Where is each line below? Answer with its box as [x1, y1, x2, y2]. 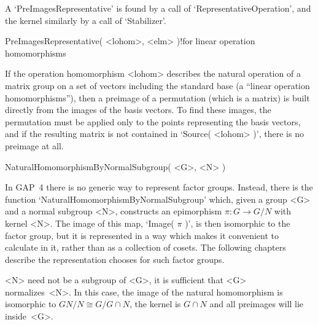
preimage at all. [5, 139, 64, 152]
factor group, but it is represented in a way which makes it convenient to [5, 229, 279, 241]
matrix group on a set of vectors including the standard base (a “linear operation [5, 79, 310, 92]
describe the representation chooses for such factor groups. [5, 253, 225, 265]
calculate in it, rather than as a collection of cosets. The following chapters [5, 241, 286, 254]
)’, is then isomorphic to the [185, 216, 290, 229]
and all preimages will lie [209, 297, 304, 310]
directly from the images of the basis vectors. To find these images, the [5, 103, 271, 116]
